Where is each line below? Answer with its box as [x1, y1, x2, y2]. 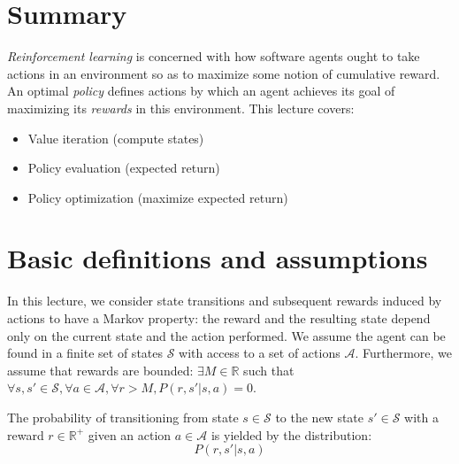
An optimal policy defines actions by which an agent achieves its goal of [7, 81, 395, 100]
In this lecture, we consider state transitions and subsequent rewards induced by [7, 291, 442, 310]
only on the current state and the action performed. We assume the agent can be [7, 326, 446, 344]
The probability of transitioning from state [7, 407, 239, 426]
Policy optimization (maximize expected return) [27, 188, 288, 206]
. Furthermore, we [355, 344, 452, 362]
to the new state [275, 407, 364, 426]
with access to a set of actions [179, 344, 340, 362]
